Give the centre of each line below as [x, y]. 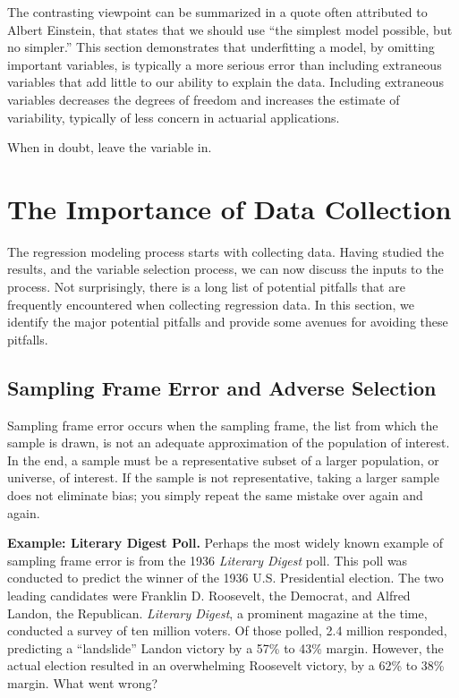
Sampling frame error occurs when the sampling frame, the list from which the [223, 425]
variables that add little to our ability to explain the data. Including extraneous [225, 82]
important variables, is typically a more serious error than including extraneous [225, 64]
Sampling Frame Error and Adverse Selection [222, 387]
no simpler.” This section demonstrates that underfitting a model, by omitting [221, 47]
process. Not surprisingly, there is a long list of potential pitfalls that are [206, 287]
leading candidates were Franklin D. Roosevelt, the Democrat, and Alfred [209, 595]
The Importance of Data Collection [229, 208]
